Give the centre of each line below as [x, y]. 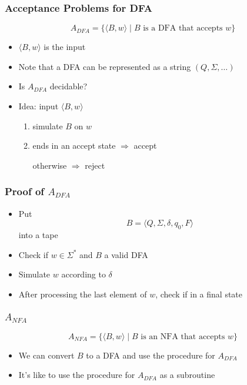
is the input [65, 47]
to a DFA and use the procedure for [151, 355]
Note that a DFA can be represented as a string [105, 66]
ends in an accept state [74, 145]
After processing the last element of [83, 294]
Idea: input [39, 106]
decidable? [69, 86]
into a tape [38, 234]
